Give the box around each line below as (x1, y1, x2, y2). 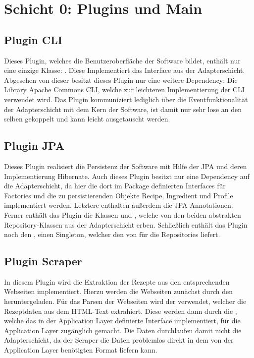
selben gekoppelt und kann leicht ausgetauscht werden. (4, 114, 170, 124)
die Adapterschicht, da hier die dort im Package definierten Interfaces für (4, 180, 226, 191)
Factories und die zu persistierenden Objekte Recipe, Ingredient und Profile (4, 190, 233, 200)
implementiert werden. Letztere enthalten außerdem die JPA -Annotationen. (4, 200, 233, 210)
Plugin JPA (4, 138, 65, 153)
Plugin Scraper (4, 253, 82, 269)
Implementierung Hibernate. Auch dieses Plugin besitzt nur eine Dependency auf (4, 171, 250, 181)
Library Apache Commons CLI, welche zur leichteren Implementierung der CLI (4, 84, 245, 95)
